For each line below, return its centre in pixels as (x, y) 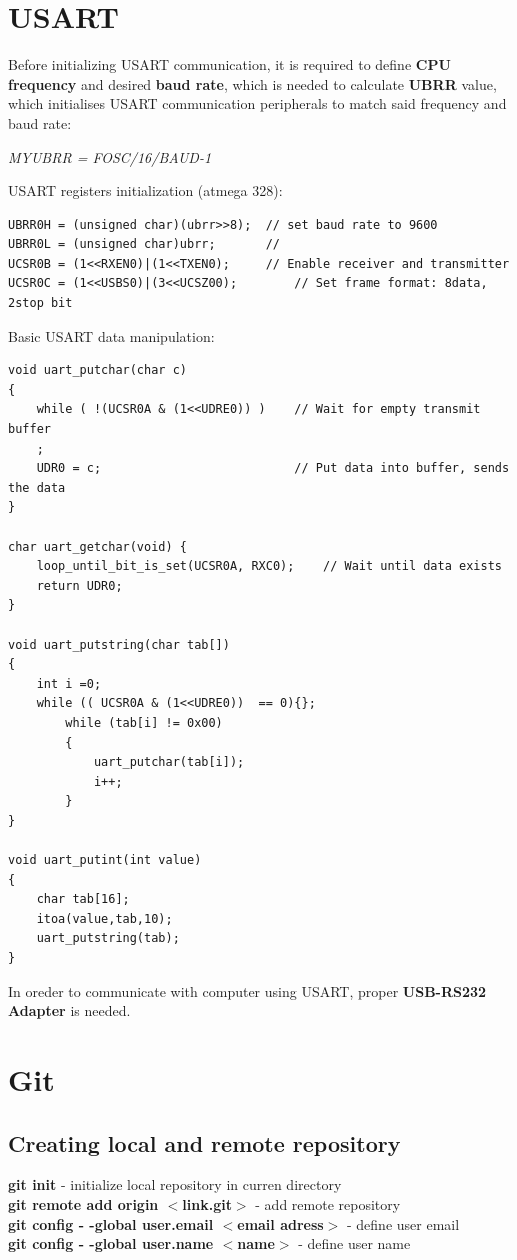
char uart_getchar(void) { (97, 546)
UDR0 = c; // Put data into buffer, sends (273, 468)
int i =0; (69, 683)
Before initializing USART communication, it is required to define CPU (229, 64)
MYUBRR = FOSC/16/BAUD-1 (110, 156)
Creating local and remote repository (204, 1142)
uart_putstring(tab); (108, 938)
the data (37, 487)
